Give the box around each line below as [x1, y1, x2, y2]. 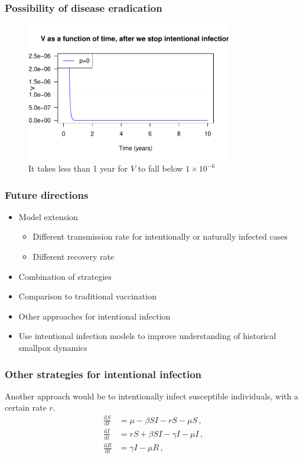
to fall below [138, 162, 183, 175]
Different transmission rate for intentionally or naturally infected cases [32, 230, 288, 243]
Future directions [5, 187, 89, 202]
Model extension [18, 210, 78, 222]
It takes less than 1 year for [28, 162, 128, 175]
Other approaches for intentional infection [18, 309, 171, 322]
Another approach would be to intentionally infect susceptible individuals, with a [5, 389, 298, 402]
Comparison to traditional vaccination [18, 290, 157, 302]
